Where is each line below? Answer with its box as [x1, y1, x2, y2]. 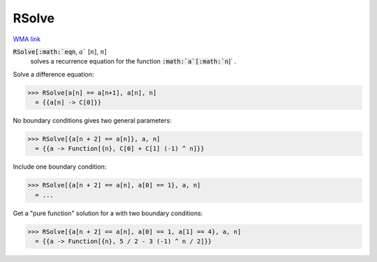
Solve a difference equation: [13, 70, 94, 78]
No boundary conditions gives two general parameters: [13, 116, 172, 125]
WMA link [13, 35, 41, 43]
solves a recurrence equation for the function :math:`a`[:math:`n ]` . [30, 57, 237, 65]
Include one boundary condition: [13, 162, 107, 171]
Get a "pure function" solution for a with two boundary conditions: [13, 209, 203, 217]
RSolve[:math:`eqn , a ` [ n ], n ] [13, 47, 108, 56]
